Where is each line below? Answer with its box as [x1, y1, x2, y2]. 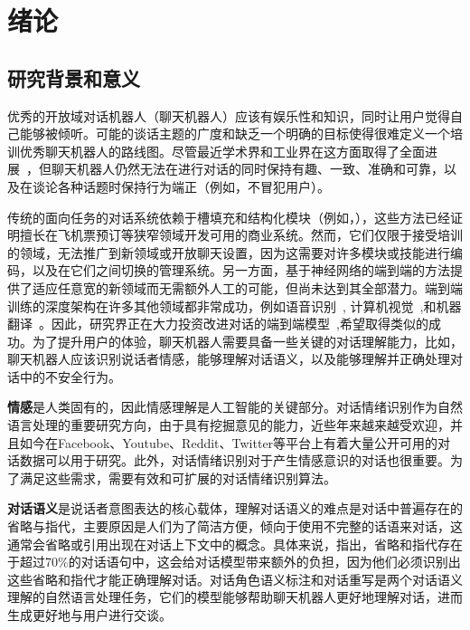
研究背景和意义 [7, 63, 140, 91]
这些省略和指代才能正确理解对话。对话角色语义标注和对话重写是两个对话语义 [7, 569, 463, 588]
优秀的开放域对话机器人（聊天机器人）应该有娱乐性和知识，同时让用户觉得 [7, 106, 450, 125]
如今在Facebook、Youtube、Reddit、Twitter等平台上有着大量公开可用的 [19, 433, 438, 452]
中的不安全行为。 [19, 367, 121, 386]
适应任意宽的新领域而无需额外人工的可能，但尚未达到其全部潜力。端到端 [32, 278, 463, 297]
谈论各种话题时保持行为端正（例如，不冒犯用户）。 [32, 177, 330, 196]
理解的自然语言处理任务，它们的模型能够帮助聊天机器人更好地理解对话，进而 [7, 587, 463, 606]
